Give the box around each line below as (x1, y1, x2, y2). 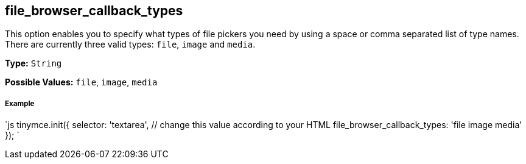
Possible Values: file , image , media (5, 77, 158, 88)
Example (5, 99, 35, 108)
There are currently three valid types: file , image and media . (5, 39, 256, 50)
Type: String (5, 58, 62, 69)
